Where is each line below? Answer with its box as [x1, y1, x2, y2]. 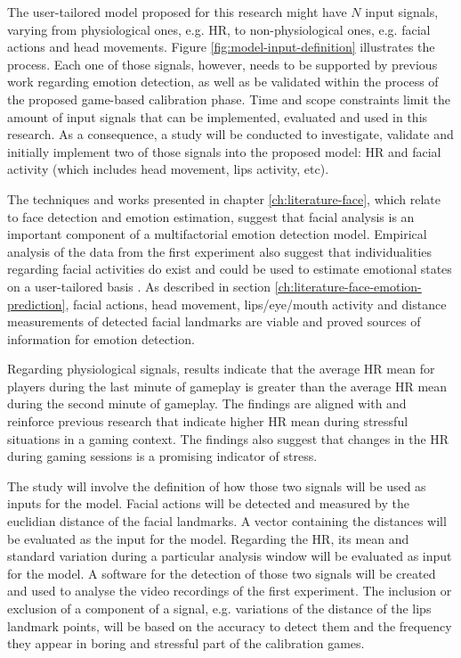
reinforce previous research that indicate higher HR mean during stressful [7, 412, 408, 431]
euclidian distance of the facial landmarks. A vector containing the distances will [7, 512, 447, 531]
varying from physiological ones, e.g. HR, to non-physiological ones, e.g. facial [7, 20, 431, 38]
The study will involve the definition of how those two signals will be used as [7, 476, 426, 495]
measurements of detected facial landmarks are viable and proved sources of [7, 312, 421, 331]
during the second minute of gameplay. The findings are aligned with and [7, 394, 407, 413]
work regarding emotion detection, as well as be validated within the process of [7, 72, 439, 91]
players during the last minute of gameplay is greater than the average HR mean [7, 376, 448, 395]
